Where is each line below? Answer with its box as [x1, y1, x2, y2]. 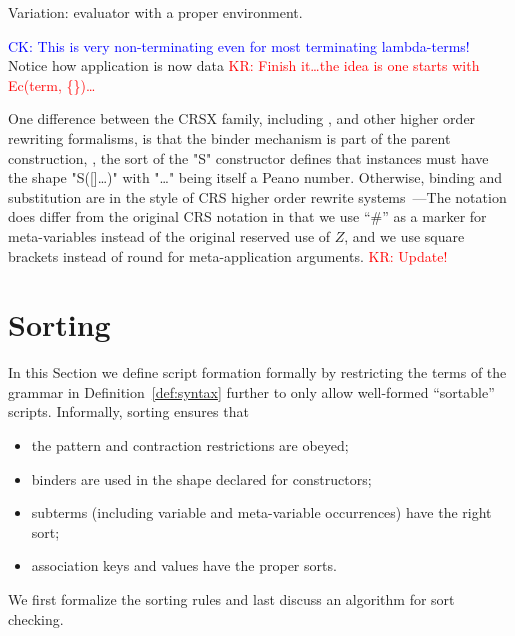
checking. [8, 608, 64, 629]
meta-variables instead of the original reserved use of [8, 225, 331, 246]
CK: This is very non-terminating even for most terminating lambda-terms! [8, 35, 470, 56]
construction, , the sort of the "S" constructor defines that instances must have [8, 147, 489, 168]
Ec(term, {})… [8, 74, 96, 95]
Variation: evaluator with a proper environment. [8, 2, 303, 22]
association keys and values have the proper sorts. [31, 555, 337, 576]
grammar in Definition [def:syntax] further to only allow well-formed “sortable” [8, 381, 495, 402]
